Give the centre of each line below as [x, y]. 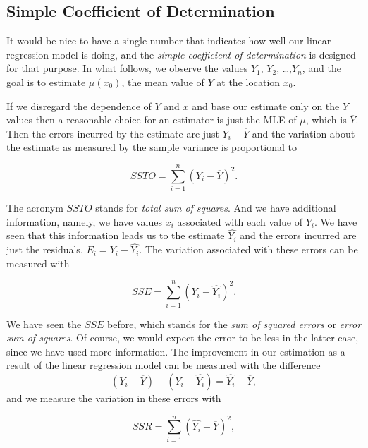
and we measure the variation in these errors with [114, 398]
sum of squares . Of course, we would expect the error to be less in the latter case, [183, 338]
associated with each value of [240, 221]
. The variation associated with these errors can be [249, 249]
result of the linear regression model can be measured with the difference [164, 365]
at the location [249, 81]
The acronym [35, 208]
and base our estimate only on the [266, 105]
